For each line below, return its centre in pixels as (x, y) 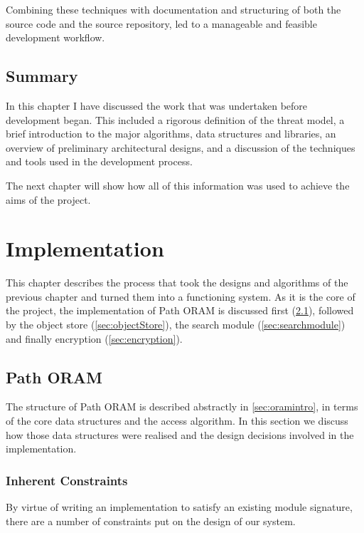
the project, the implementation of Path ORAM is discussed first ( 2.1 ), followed (180, 310)
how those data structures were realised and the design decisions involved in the (180, 434)
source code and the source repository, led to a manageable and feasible (161, 23)
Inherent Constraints (67, 480)
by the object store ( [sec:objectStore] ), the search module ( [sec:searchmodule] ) (176, 325)
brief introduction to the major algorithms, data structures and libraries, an (171, 134)
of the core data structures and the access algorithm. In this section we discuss (177, 421)
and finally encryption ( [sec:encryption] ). (94, 338)
